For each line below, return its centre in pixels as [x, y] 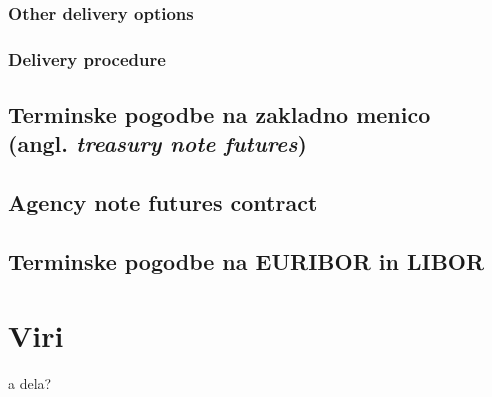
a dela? [30, 382]
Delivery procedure [87, 58]
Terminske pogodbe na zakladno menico [219, 114]
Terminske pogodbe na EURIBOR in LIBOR [246, 261]
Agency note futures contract [163, 202]
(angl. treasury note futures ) [157, 143]
